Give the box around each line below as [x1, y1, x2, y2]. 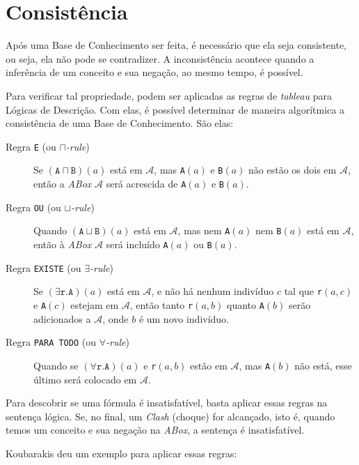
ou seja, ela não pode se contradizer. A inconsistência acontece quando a [6, 51, 314, 66]
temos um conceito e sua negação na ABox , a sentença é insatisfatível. [6, 422, 305, 437]
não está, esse [294, 358, 352, 372]
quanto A [226, 297, 264, 312]
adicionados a [33, 311, 91, 326]
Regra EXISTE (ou [6, 260, 81, 275]
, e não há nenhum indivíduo [151, 284, 274, 298]
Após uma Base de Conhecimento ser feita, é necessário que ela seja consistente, [6, 38, 346, 52]
